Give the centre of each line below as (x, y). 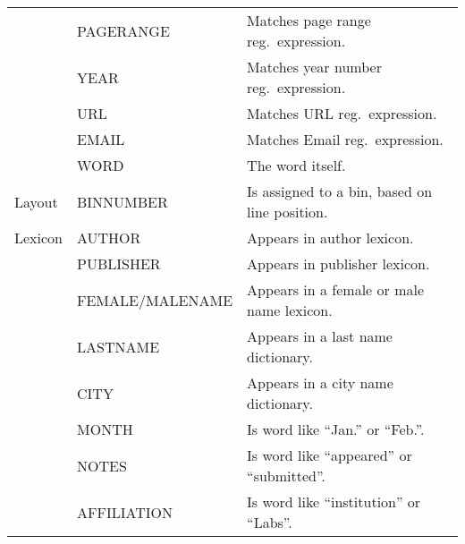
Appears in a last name (320, 336)
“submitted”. (286, 476)
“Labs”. (270, 522)
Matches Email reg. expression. (345, 139)
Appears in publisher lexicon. (338, 263)
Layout (36, 201)
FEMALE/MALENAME (155, 300)
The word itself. (296, 165)
